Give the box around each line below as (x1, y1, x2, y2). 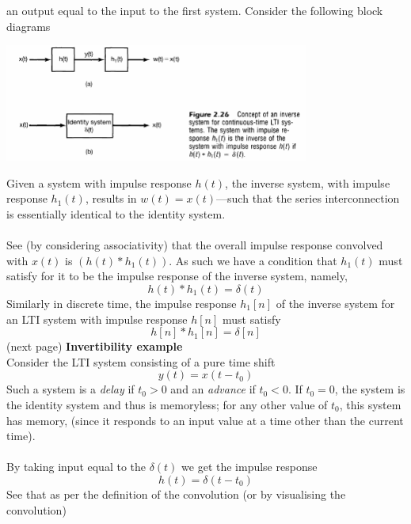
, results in (85, 190, 137, 207)
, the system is (334, 381, 405, 397)
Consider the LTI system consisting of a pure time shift (6, 353, 276, 370)
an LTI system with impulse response (6, 310, 188, 327)
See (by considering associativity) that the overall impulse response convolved (6, 237, 383, 253)
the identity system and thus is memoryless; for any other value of (6, 396, 328, 412)
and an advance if (170, 381, 256, 397)
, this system (339, 396, 401, 412)
